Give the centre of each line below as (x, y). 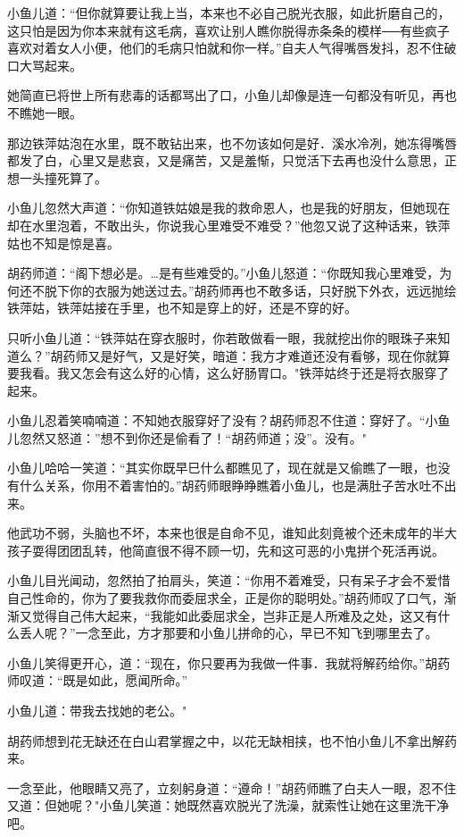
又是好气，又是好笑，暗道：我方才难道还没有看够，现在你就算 (269, 355)
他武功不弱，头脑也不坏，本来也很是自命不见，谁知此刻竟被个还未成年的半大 (232, 533)
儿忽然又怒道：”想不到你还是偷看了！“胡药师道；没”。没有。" (187, 437)
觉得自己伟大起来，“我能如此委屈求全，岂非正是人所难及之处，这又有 (235, 615)
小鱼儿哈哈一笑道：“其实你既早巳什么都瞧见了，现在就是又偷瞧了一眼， (216, 468)
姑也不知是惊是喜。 (63, 243)
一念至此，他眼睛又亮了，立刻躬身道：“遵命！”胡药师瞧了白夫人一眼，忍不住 (232, 787)
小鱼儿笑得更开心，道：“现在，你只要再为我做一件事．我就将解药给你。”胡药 (229, 662)
